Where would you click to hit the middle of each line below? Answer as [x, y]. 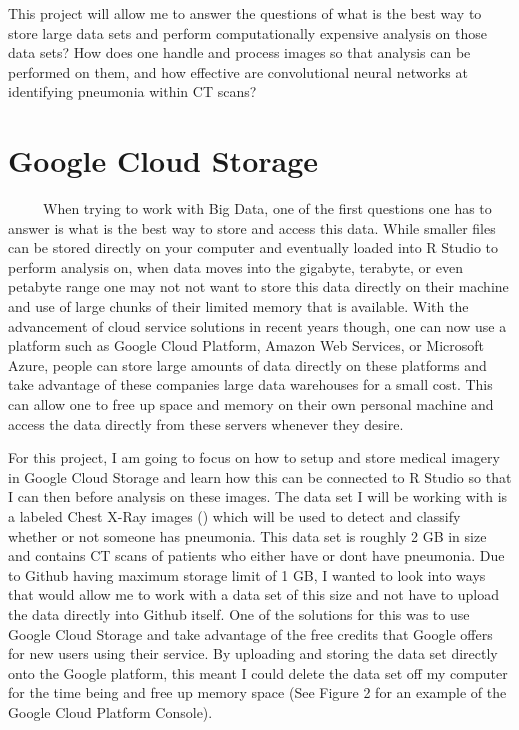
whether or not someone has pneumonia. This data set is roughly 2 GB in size [247, 535]
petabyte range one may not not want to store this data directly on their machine [258, 286]
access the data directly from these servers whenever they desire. [206, 423]
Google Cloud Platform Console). [110, 711]
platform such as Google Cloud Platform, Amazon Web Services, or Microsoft [246, 345]
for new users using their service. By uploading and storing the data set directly [253, 653]
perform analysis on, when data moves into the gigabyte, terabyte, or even [235, 266]
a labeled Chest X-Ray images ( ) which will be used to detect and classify [234, 516]
